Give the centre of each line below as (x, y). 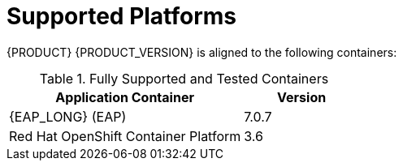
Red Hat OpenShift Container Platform (125, 136)
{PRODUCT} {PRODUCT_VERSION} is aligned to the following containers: (202, 52)
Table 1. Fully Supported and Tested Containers (184, 78)
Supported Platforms (122, 16)
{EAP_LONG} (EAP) (68, 116)
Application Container (125, 97)
